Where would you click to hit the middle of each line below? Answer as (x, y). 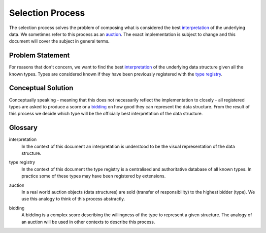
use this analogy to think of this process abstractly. (73, 199)
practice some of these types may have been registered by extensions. (94, 176)
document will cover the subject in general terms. (59, 41)
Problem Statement (39, 55)
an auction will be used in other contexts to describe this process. (88, 222)
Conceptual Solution (41, 88)
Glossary (23, 128)
